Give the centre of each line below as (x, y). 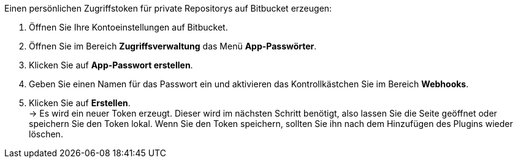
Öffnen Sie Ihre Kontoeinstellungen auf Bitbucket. (128, 27)
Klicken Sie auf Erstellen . (80, 103)
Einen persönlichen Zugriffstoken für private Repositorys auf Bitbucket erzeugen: (168, 8)
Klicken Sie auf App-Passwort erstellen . (111, 65)
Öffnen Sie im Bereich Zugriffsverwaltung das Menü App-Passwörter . (173, 46)
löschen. (46, 134)
